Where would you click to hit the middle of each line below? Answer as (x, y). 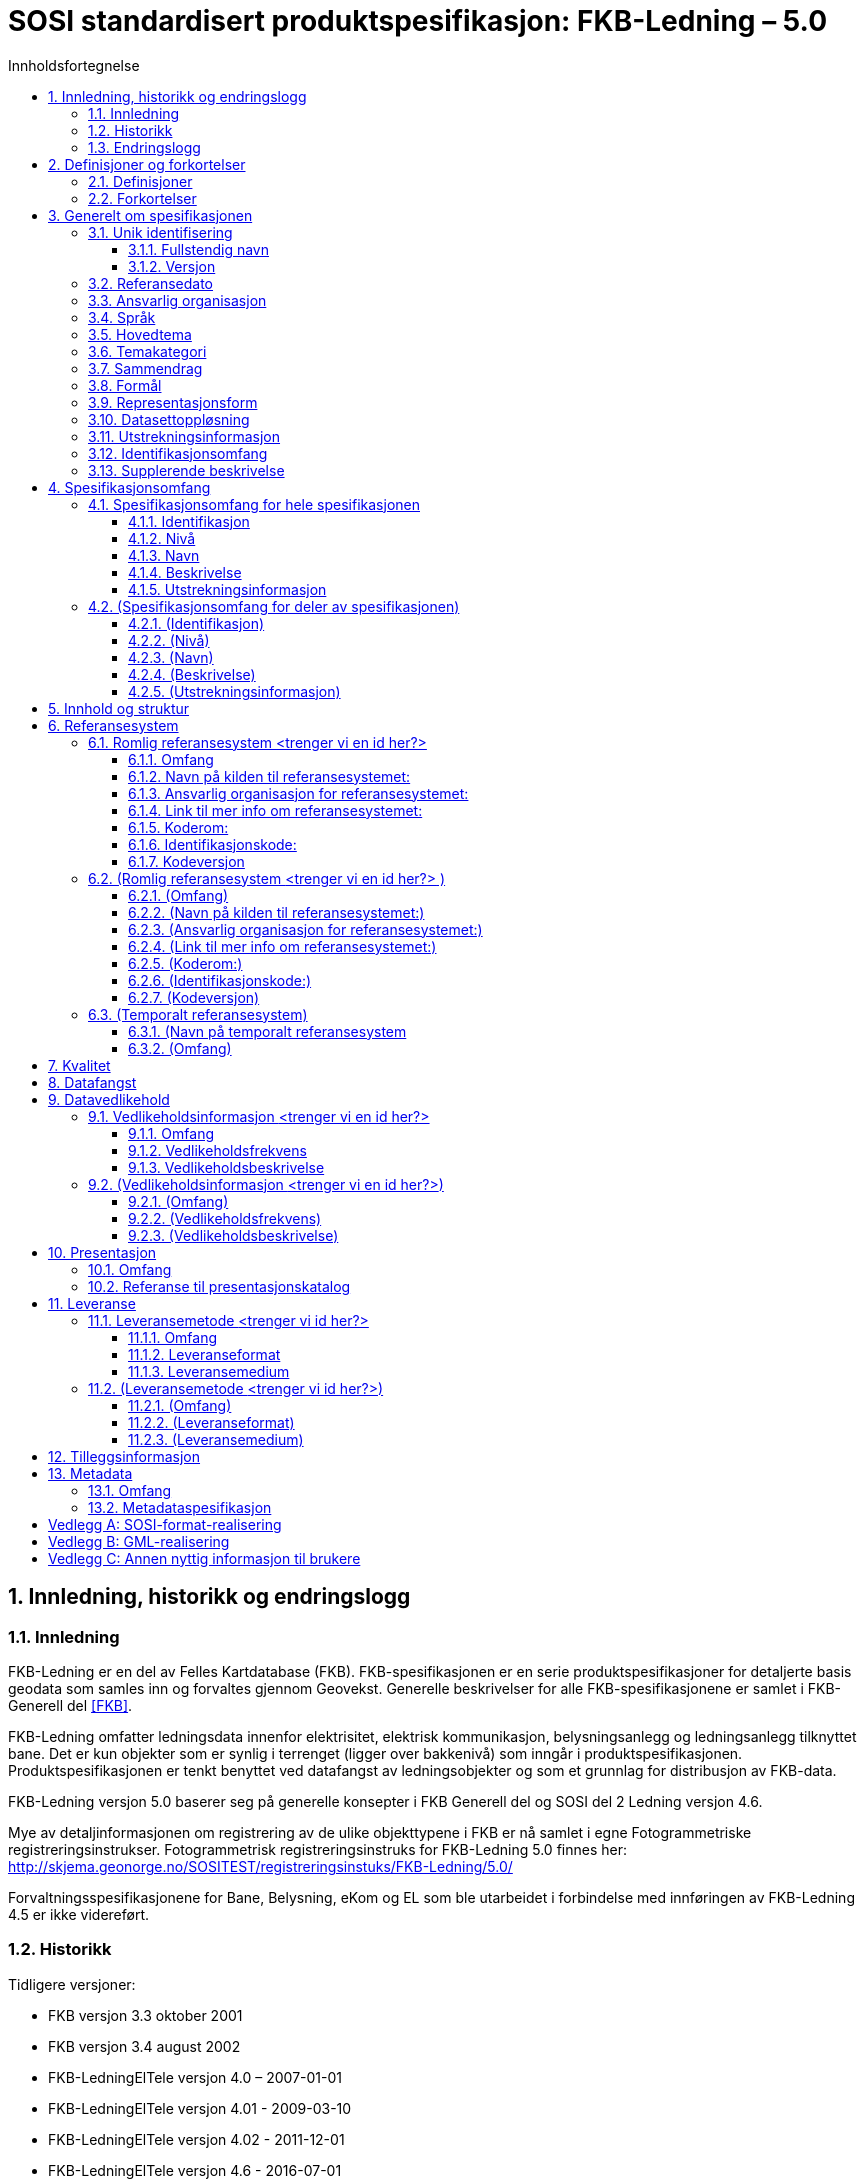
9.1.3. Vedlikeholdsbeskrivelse (226, 1167)
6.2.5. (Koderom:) (185, 963)
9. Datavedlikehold (109, 1099)
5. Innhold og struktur (119, 708)
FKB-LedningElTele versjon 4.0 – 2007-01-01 (195, 2077)
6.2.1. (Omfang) (178, 895)
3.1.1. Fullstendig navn (199, 249)
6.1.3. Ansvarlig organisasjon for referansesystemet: (298, 793)
